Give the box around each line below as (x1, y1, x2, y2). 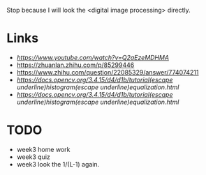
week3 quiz (16, 153, 50, 161)
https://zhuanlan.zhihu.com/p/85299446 (16, 61, 135, 69)
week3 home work (16, 145, 71, 153)
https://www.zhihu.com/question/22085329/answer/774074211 (16, 68, 199, 76)
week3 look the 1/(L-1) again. (16, 160, 100, 168)
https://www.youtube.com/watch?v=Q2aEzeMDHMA (16, 53, 169, 61)
